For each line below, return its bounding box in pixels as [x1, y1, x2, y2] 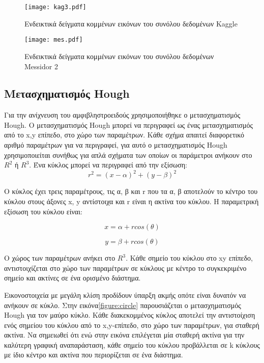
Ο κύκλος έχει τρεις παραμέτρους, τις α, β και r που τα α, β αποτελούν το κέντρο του [4, 186, 258, 197]
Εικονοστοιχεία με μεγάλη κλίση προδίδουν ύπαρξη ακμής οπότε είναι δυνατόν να [4, 289, 246, 300]
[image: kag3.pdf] [24, 4, 86, 11]
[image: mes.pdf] [24, 36, 83, 44]
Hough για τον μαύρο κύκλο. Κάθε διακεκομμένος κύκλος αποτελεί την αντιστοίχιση [4, 310, 255, 320]
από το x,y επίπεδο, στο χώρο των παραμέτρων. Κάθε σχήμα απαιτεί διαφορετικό [4, 129, 245, 140]
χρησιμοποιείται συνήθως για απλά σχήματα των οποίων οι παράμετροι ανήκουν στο [4, 149, 252, 160]
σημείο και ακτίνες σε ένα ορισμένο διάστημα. [4, 272, 141, 283]
